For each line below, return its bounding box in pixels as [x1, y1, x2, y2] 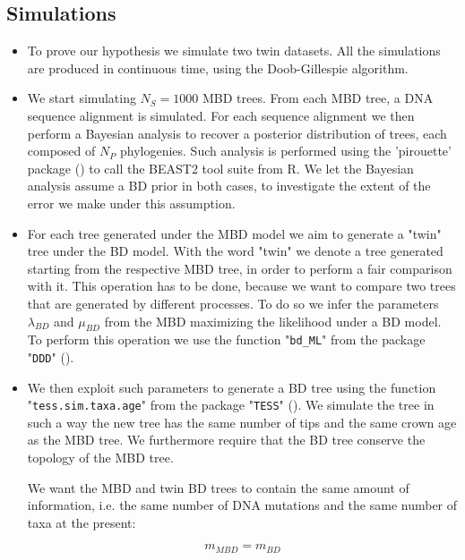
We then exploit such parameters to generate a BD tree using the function [27, 378, 436, 396]
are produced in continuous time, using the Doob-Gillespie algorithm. [27, 58, 409, 77]
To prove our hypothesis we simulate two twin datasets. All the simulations [27, 41, 441, 60]
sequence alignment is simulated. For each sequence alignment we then [27, 106, 415, 124]
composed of [27, 141, 96, 160]
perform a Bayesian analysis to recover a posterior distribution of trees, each [27, 123, 447, 142]
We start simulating [27, 89, 136, 107]
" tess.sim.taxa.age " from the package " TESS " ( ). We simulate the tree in [27, 395, 435, 414]
